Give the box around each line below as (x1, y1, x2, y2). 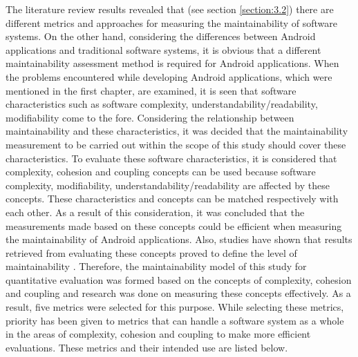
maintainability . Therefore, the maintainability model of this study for (6, 259, 307, 273)
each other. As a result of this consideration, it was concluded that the (6, 204, 305, 219)
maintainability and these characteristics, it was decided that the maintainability (6, 124, 348, 138)
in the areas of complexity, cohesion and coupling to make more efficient (6, 327, 311, 341)
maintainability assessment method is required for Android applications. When (6, 56, 339, 70)
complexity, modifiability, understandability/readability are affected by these (6, 177, 330, 192)
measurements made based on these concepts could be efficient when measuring (6, 218, 342, 233)
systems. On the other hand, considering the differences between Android (6, 29, 316, 44)
